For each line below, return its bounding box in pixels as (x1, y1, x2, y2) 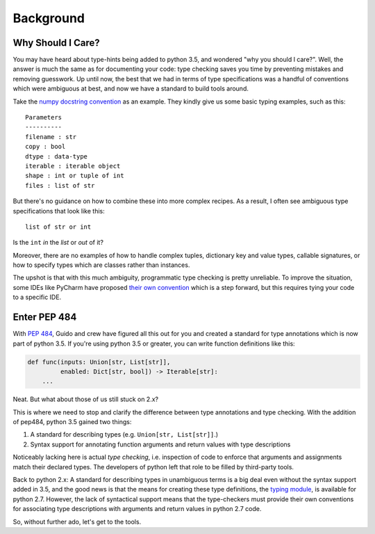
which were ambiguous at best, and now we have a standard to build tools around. (12, 84, 249, 93)
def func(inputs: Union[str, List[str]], (27, 358, 171, 366)
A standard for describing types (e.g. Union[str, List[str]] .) (30, 430, 219, 439)
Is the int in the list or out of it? (12, 238, 104, 247)
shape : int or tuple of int (25, 172, 124, 180)
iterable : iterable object (25, 162, 121, 170)
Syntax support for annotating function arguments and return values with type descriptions (30, 440, 291, 448)
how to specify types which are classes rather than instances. (12, 261, 190, 269)
